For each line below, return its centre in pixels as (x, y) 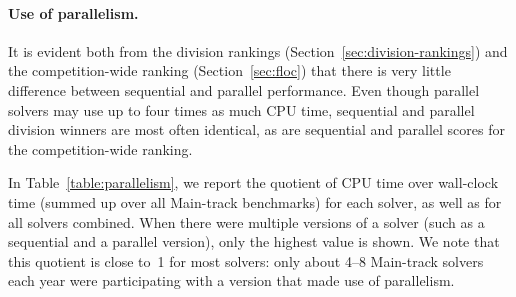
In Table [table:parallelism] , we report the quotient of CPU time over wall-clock (253, 182)
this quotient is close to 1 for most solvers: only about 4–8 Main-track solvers (246, 260)
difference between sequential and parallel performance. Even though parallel (244, 89)
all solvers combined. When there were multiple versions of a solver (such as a (246, 221)
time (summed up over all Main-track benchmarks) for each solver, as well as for (255, 201)
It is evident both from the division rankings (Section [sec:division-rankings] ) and (258, 50)
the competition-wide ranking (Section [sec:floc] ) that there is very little (229, 70)
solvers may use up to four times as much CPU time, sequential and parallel (241, 109)
